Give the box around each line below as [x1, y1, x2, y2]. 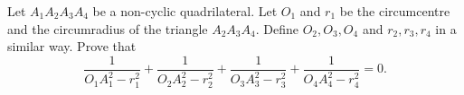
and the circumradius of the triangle [7, 19, 208, 38]
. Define [255, 19, 298, 38]
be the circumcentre [339, 2, 450, 20]
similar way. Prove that [7, 37, 137, 56]
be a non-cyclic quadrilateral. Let [92, 2, 278, 20]
